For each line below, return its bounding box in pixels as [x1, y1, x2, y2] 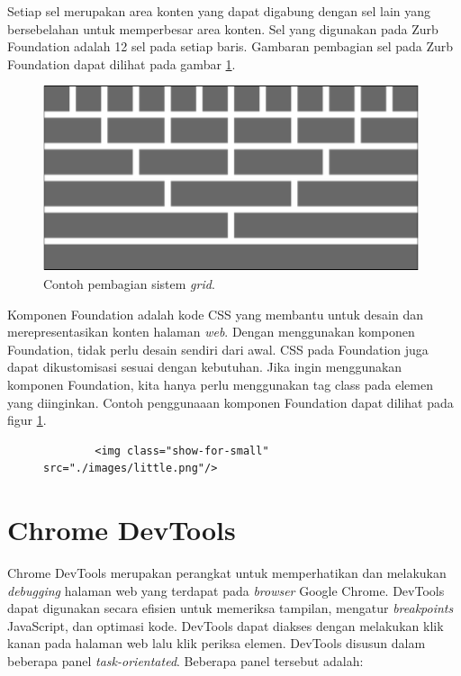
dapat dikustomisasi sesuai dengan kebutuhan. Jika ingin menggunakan [7, 357, 402, 376]
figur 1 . [7, 410, 47, 429]
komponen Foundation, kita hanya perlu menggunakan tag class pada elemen [7, 374, 433, 393]
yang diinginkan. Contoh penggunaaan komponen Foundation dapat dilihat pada [7, 392, 454, 411]
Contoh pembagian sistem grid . [43, 274, 215, 293]
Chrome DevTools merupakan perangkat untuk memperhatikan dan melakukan [7, 563, 447, 582]
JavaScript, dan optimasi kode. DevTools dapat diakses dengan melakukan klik [7, 616, 444, 635]
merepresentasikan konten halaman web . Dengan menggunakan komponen [7, 322, 415, 341]
